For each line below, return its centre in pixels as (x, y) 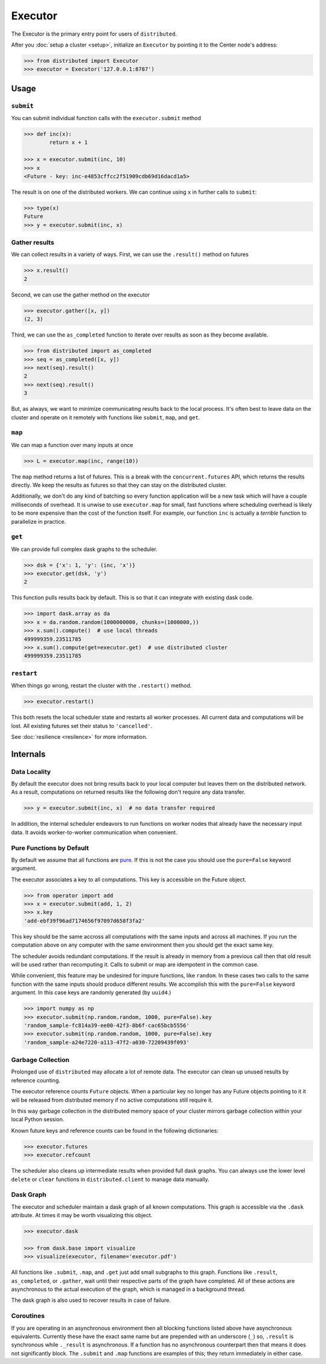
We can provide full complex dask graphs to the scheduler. (85, 549)
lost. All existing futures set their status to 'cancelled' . (82, 725)
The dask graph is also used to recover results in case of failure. (91, 1300)
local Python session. (38, 1119)
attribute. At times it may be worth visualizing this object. (82, 1215)
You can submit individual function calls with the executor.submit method (106, 118)
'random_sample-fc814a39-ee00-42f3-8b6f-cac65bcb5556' (107, 1025)
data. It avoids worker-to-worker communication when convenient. (94, 832)
